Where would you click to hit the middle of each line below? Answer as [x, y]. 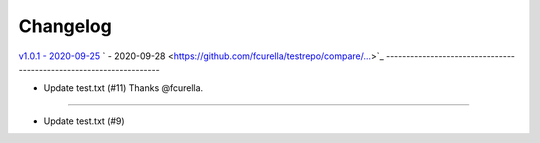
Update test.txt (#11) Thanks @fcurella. [123, 88]
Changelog [65, 26]
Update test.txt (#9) [84, 121]
